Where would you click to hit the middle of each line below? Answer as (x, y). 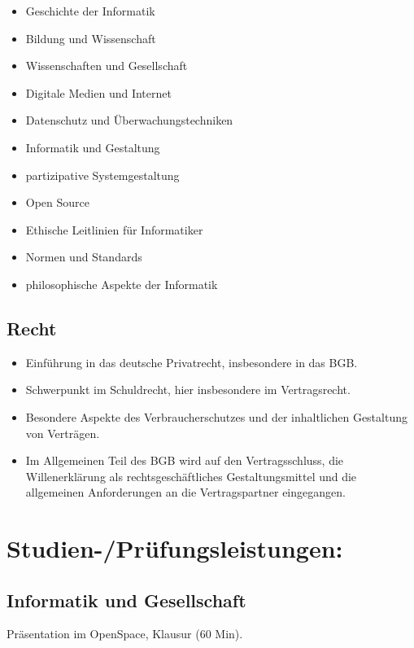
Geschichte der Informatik (90, 11)
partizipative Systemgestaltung (102, 175)
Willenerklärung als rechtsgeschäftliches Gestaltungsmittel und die (191, 476)
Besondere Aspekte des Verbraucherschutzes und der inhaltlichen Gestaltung (216, 416)
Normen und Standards (84, 257)
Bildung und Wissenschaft (91, 38)
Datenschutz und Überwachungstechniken (129, 120)
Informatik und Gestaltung (93, 147)
